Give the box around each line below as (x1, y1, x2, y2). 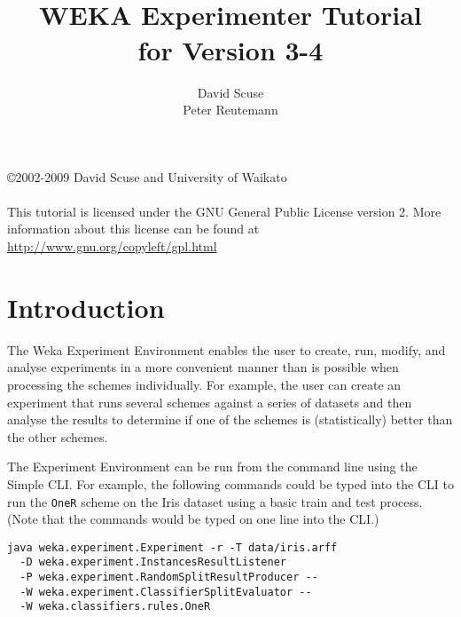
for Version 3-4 (137, 31, 324, 67)
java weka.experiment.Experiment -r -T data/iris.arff (7, 541, 338, 554)
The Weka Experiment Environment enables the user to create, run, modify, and (7, 340, 446, 359)
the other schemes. (7, 427, 108, 446)
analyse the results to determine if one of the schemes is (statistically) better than (7, 410, 453, 429)
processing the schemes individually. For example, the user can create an (7, 375, 402, 393)
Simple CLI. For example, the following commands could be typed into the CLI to (7, 474, 454, 493)
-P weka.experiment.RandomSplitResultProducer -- (20, 571, 318, 584)
